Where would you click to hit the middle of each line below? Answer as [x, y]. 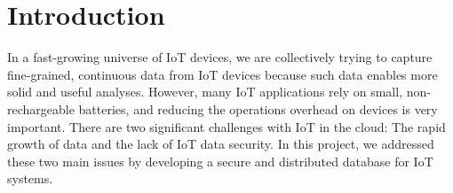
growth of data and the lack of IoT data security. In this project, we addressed [221, 144]
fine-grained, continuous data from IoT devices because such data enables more [223, 74]
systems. [30, 178]
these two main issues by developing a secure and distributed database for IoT [220, 161]
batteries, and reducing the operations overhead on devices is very [258, 108]
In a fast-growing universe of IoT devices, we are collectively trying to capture [220, 57]
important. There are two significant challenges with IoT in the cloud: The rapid [226, 126]
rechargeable [41, 108]
